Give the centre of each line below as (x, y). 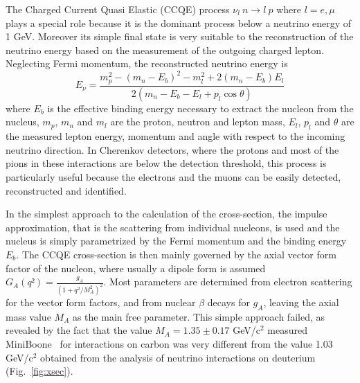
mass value (28, 316)
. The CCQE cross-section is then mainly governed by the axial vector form (176, 254)
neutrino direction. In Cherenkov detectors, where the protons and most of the (172, 149)
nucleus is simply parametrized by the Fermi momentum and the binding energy (176, 241)
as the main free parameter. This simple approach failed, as (198, 316)
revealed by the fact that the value (79, 330)
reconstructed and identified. (66, 190)
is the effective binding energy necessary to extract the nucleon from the (200, 108)
